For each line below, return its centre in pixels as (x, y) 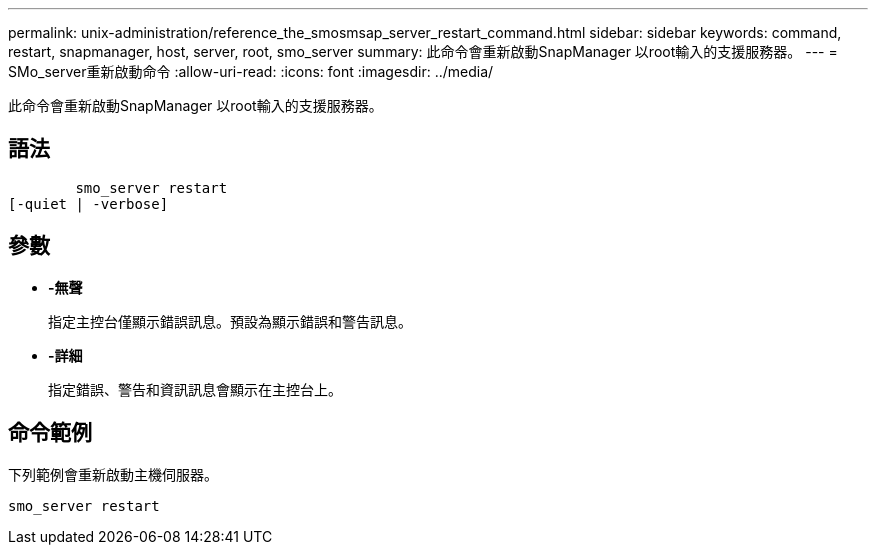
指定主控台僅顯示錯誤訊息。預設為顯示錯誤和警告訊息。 (230, 321)
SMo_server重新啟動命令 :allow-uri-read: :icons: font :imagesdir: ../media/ (251, 71)
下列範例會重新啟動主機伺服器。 (113, 474)
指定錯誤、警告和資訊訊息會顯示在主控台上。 (195, 389)
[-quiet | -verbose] (88, 203)
